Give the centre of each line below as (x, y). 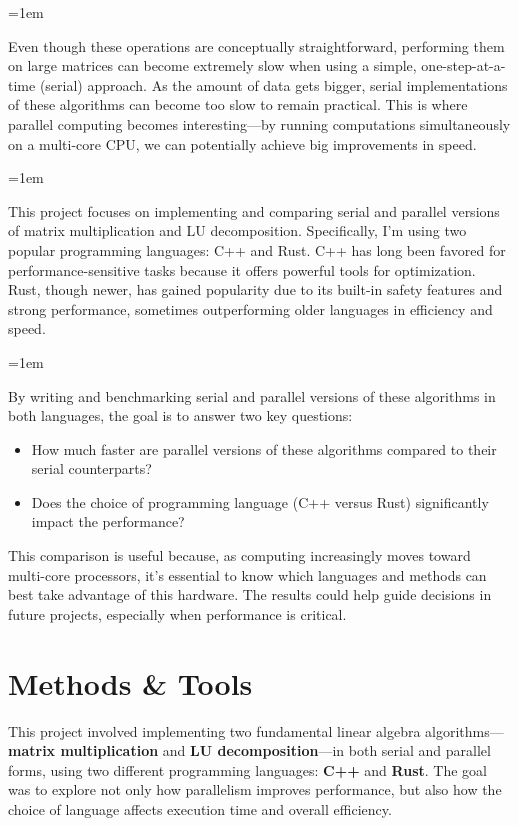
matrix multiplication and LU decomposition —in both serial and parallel (249, 750)
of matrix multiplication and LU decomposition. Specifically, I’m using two (237, 230)
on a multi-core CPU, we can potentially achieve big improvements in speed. (242, 143)
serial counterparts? (91, 468)
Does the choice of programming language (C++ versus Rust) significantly (260, 501)
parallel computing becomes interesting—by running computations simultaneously (259, 123)
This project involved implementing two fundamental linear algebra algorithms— (256, 730)
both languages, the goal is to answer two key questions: (180, 415)
